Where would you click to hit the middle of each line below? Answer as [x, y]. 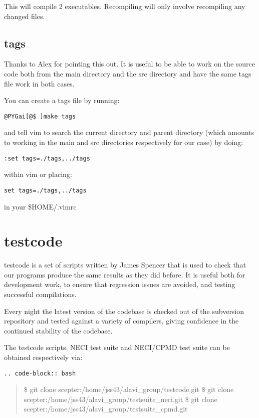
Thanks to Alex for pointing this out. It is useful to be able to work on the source [130, 64]
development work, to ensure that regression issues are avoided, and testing [120, 284]
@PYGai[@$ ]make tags [40, 116]
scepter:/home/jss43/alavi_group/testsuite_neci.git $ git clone [120, 399]
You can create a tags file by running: [62, 100]
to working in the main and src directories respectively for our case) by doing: [123, 142]
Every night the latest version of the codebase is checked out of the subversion [124, 311]
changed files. [25, 16]
